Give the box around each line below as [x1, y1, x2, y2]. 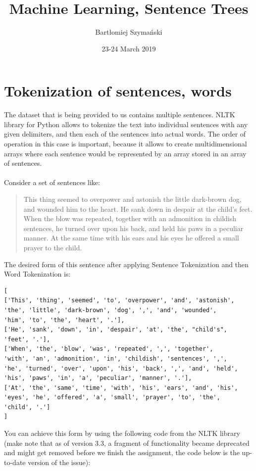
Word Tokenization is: [4, 269, 71, 279]
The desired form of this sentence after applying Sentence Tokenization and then [4, 259, 249, 269]
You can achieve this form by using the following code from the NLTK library [4, 428, 240, 438]
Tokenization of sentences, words [4, 81, 232, 101]
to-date [4, 457, 26, 467]
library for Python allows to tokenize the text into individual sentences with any [4, 119, 248, 129]
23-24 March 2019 [102, 43, 156, 53]
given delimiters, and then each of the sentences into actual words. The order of [4, 129, 246, 139]
